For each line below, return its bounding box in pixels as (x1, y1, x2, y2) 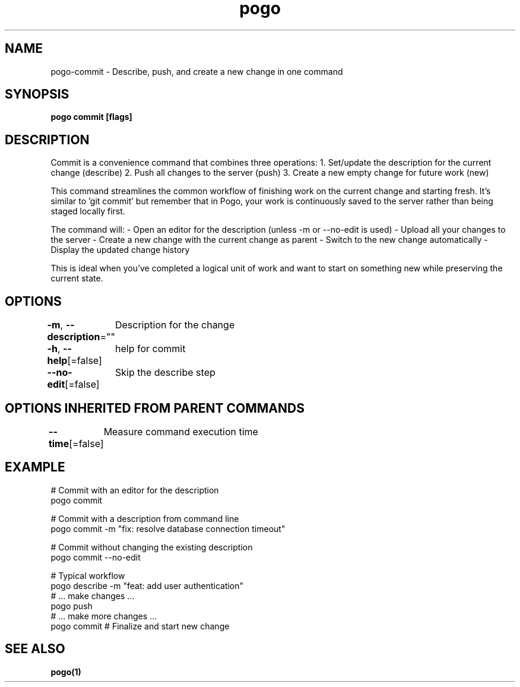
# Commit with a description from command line (50, 513, 239, 524)
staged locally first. (50, 206, 125, 217)
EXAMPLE (5, 460, 65, 475)
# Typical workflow (50, 570, 125, 581)
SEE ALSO (5, 641, 65, 657)
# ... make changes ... (50, 590, 135, 601)
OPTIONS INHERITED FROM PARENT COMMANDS (5, 400, 305, 416)
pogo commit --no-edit (50, 552, 141, 562)
